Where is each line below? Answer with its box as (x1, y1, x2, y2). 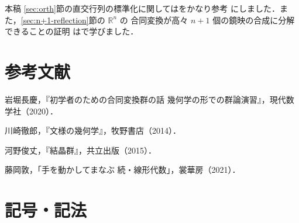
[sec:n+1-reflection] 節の (20, 13, 105, 26)
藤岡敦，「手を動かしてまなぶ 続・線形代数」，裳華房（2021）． (5, 163, 240, 176)
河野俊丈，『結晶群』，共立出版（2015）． (5, 144, 156, 156)
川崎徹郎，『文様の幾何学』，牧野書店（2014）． (5, 124, 181, 137)
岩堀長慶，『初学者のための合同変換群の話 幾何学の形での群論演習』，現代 (5, 93, 286, 105)
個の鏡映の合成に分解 (212, 13, 295, 26)
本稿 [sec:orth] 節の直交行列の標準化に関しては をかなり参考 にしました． (5, 2, 280, 14)
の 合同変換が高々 (119, 13, 188, 26)
